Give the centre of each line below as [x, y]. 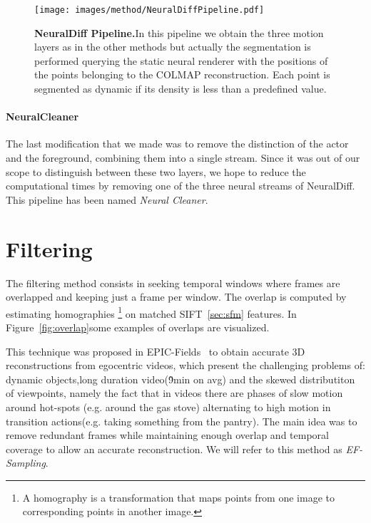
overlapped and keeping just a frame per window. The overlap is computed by [176, 297]
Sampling [26, 463]
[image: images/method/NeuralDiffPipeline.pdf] [149, 10]
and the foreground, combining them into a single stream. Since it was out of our [183, 158]
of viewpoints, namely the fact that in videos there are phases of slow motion [174, 393]
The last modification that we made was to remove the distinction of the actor [177, 144]
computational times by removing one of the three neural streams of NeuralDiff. [181, 186]
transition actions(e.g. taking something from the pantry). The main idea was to [182, 421]
